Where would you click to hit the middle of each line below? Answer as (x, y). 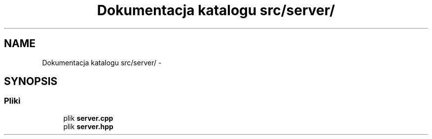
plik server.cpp (88, 118)
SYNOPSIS (31, 82)
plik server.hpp (88, 126)
